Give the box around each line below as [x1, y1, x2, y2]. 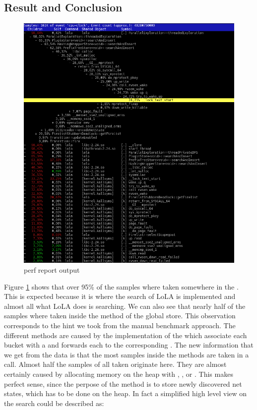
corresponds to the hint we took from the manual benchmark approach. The [4, 320, 236, 331]
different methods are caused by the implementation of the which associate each [4, 330, 247, 340]
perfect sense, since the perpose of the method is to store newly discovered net [4, 378, 242, 389]
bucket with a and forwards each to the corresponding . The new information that [4, 340, 254, 350]
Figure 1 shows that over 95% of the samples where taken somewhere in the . [4, 281, 239, 292]
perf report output [24, 265, 80, 275]
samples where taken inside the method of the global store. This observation [4, 310, 236, 321]
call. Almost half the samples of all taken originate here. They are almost [4, 359, 227, 369]
